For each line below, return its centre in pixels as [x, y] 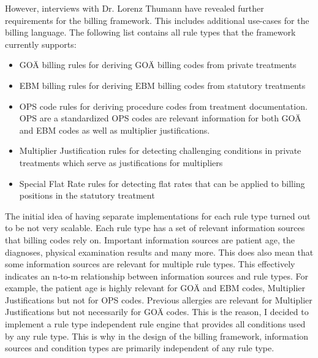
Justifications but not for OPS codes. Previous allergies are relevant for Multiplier [159, 299]
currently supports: [41, 44]
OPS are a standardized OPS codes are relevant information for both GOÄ [160, 118]
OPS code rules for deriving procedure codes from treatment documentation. [163, 106]
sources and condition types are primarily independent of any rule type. [140, 348]
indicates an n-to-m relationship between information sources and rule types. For [157, 276]
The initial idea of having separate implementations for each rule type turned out [158, 215]
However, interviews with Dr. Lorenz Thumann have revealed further [134, 8]
